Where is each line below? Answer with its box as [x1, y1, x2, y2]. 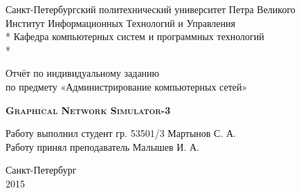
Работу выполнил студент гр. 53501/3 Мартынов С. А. [6, 126, 236, 140]
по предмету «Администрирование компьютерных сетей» [6, 79, 248, 93]
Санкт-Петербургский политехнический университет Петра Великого [6, 2, 295, 16]
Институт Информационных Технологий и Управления [6, 15, 235, 30]
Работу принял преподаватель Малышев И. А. [6, 139, 199, 154]
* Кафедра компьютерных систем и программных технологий [6, 29, 264, 44]
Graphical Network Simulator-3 [6, 102, 171, 117]
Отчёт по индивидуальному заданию [6, 66, 160, 80]
